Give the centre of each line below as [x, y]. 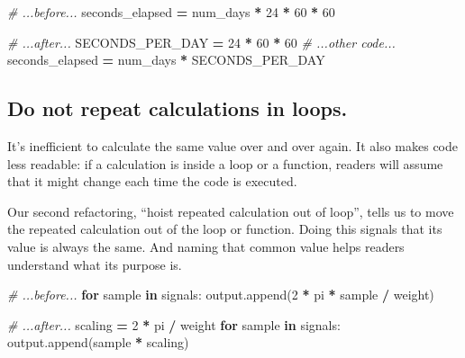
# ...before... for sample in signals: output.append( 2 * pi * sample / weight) [221, 295]
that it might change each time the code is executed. [152, 181]
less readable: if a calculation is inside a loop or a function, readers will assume [225, 163]
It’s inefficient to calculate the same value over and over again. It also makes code [233, 145]
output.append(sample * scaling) [98, 342]
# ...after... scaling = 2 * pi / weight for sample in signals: [174, 324]
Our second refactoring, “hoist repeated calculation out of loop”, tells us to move [231, 211]
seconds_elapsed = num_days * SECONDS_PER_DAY [166, 60]
